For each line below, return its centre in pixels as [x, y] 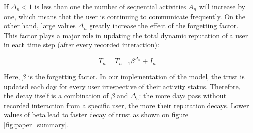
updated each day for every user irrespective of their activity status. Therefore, [122, 86]
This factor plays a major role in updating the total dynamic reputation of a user [126, 35]
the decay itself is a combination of [56, 96]
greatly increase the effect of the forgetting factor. [164, 26]
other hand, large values [40, 26]
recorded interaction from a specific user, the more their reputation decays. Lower [126, 105]
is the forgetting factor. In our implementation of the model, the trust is [136, 76]
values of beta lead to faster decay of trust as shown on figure [96, 115]
